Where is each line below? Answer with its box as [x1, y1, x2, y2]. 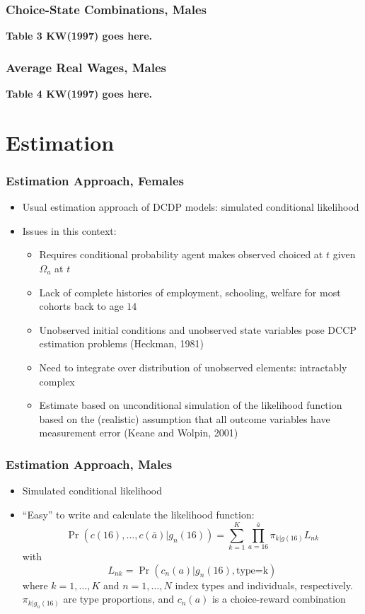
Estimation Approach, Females [6, 171, 184, 189]
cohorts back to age [39, 299, 124, 313]
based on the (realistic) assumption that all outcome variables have [39, 411, 330, 426]
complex [39, 373, 75, 388]
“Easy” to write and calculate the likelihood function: [22, 506, 255, 521]
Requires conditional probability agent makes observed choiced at [39, 247, 323, 262]
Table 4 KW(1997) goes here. [6, 86, 153, 101]
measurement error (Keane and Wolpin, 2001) [39, 425, 238, 440]
